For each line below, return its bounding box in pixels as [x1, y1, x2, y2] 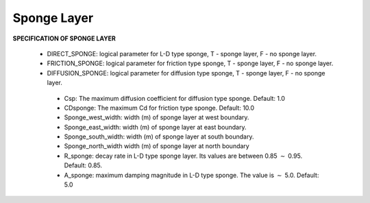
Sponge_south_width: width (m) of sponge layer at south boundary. [64, 132, 254, 141]
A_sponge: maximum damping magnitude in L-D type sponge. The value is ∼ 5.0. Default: [64, 171, 319, 179]
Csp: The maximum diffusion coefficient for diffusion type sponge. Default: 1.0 [64, 94, 286, 102]
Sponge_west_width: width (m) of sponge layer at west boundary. [64, 113, 249, 121]
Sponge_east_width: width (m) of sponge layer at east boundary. [64, 123, 247, 131]
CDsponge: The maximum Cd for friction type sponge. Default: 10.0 [64, 104, 255, 112]
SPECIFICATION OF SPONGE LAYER [12, 34, 116, 43]
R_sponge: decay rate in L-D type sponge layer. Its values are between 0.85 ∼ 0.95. [64, 152, 303, 160]
